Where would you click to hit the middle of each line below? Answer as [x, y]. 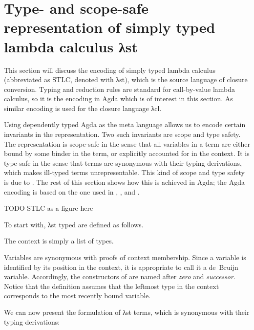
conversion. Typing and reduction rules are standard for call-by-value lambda [120, 89]
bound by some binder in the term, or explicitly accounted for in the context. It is [127, 153]
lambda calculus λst [71, 46]
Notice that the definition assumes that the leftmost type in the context [112, 286]
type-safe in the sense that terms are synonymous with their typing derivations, [123, 163]
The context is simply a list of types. [59, 241]
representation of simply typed [110, 27]
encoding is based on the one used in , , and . [72, 191]
